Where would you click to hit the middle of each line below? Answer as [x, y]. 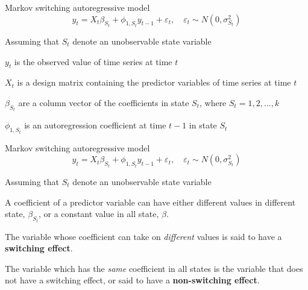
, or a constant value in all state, [99, 214]
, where [213, 103]
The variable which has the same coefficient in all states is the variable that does [154, 268]
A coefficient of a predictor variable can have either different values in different [150, 202]
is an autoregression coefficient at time [95, 125]
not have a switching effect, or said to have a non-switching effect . [132, 280]
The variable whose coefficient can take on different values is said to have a [143, 236]
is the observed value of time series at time [93, 61]
